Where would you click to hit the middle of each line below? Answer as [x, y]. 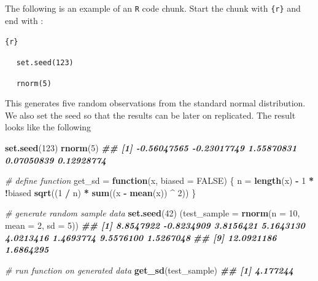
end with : [24, 20]
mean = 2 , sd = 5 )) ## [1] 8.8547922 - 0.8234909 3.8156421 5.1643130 [155, 225]
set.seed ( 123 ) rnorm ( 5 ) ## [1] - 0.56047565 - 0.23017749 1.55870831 [151, 148]
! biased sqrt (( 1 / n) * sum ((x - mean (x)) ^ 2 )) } [101, 192]
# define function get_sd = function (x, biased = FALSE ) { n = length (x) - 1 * [159, 180]
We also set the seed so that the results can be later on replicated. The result [150, 115]
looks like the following [48, 127]
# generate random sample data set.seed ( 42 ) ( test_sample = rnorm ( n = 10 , [153, 213]
